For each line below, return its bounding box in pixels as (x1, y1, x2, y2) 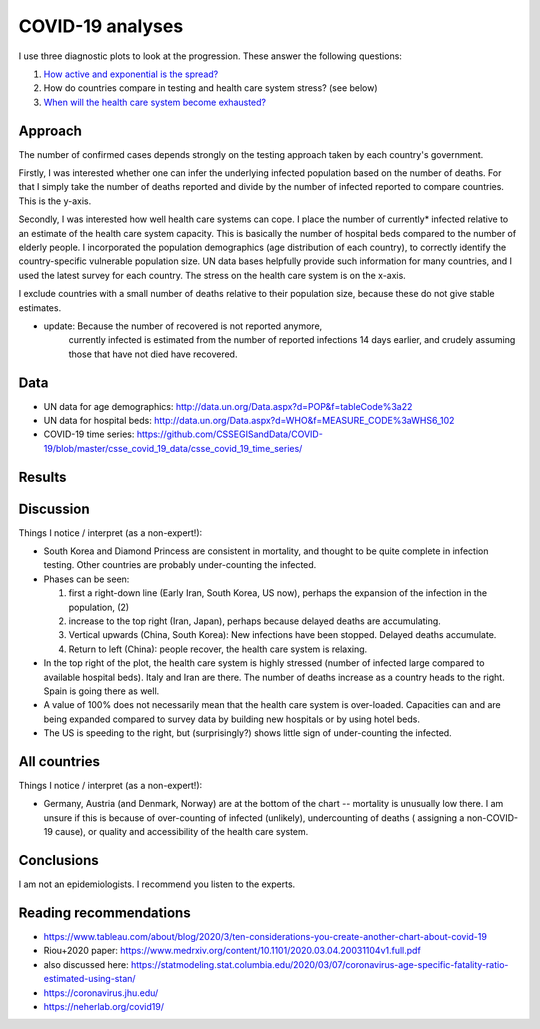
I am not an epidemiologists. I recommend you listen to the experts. (18, 878, 296, 890)
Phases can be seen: (43, 573, 130, 585)
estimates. (18, 301, 62, 314)
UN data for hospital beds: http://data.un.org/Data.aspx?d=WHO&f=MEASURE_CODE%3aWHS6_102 (43, 415, 455, 426)
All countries (18, 753, 100, 770)
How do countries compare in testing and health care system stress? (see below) (43, 82, 379, 94)
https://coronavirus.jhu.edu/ (43, 986, 159, 999)
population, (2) (68, 601, 130, 613)
